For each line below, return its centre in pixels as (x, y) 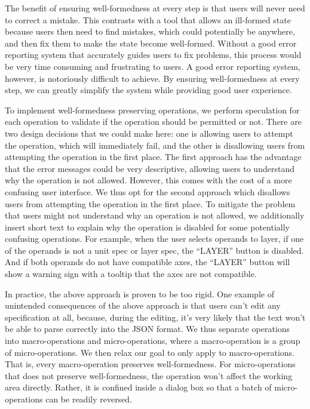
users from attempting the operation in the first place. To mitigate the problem (150, 203)
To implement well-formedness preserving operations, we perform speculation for (152, 110)
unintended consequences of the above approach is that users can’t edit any (143, 305)
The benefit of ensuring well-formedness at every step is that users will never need (155, 8)
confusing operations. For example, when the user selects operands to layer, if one (154, 239)
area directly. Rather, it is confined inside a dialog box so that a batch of (138, 387)
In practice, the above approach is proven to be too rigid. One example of (139, 293)
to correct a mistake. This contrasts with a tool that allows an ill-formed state (148, 19)
